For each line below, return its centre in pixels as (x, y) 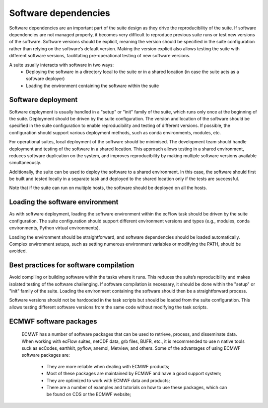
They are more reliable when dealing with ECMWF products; (108, 366)
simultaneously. (25, 163)
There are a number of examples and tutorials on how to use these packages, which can (137, 387)
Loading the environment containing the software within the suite (93, 86)
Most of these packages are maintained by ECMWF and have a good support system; (134, 374)
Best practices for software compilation (72, 265)
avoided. (18, 251)
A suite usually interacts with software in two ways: (62, 65)
